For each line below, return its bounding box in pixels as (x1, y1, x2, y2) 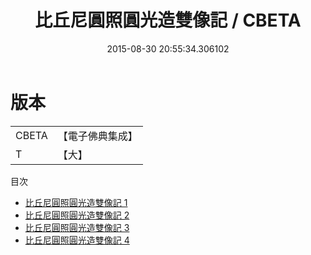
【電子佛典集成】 (57, 129, 138, 143)
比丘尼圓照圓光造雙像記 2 (24, 209, 130, 221)
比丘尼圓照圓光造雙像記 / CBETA (34, 9, 302, 32)
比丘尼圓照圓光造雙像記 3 (24, 221, 130, 233)
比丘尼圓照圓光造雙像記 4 (24, 234, 130, 246)
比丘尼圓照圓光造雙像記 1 (24, 196, 128, 208)
